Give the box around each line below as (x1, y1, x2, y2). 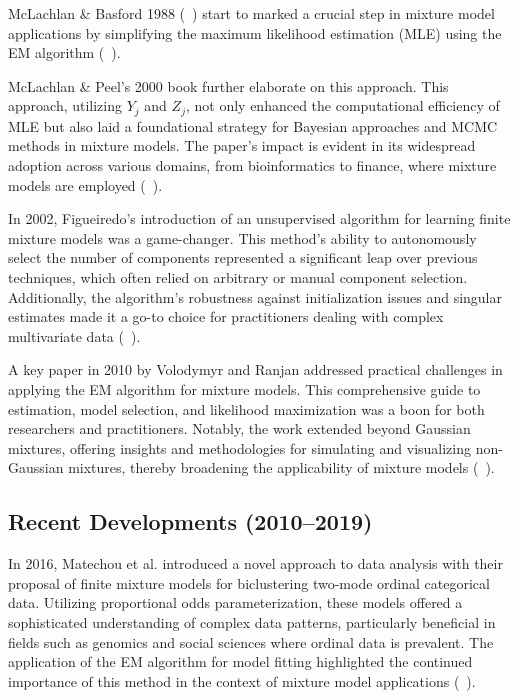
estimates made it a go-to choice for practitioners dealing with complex (8, 306, 444, 327)
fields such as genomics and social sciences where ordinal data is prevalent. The (8, 631, 494, 652)
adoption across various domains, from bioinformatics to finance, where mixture (8, 155, 497, 176)
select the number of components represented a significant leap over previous (8, 247, 478, 268)
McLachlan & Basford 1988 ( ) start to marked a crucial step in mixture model (8, 3, 495, 23)
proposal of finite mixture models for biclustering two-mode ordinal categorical (8, 572, 490, 593)
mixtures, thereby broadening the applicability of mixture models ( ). (68, 457, 495, 478)
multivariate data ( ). (8, 325, 141, 346)
